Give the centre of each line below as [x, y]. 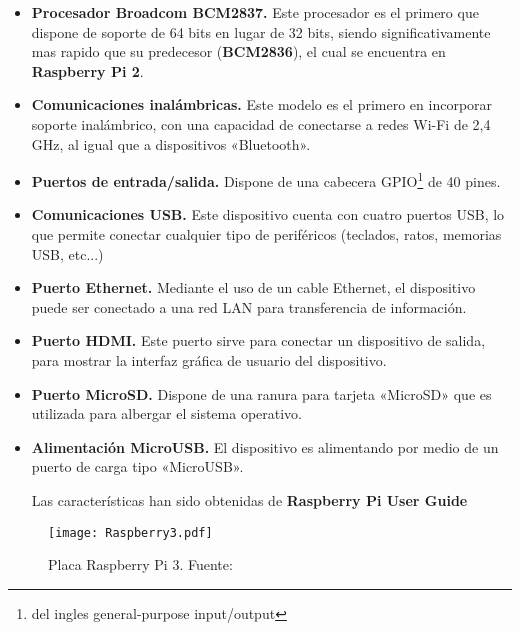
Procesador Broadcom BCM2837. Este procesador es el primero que [255, 12]
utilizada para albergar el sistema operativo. [167, 413]
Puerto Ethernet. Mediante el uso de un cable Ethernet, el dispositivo [253, 287]
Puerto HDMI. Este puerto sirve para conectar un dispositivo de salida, [258, 340]
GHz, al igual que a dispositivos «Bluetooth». [171, 143]
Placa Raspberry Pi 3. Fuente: [140, 564]
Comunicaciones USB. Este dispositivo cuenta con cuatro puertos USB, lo [268, 214]
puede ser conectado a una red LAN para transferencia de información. [249, 306]
